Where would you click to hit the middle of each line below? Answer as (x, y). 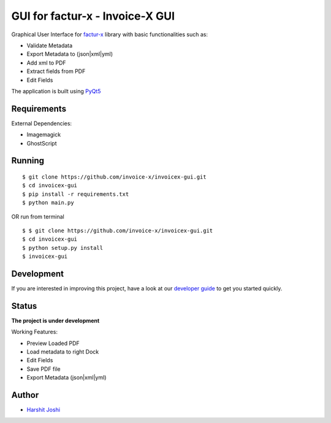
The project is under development (55, 320)
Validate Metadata (50, 45)
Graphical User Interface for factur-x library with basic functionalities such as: (110, 34)
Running (28, 161)
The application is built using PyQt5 (56, 91)
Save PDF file (44, 369)
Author (25, 395)
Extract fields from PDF (56, 71)
